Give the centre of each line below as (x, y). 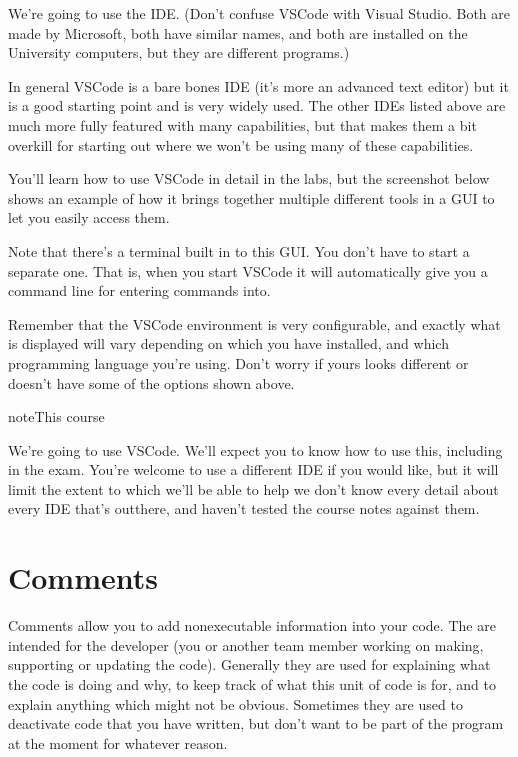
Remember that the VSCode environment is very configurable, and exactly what (254, 323)
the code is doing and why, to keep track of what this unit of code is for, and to (252, 683)
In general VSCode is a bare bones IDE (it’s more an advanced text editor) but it (258, 85)
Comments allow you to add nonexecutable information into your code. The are (252, 625)
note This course (56, 416)
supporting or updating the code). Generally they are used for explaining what (249, 664)
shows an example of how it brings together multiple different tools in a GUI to (251, 197)
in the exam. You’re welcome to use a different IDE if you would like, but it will (253, 469)
